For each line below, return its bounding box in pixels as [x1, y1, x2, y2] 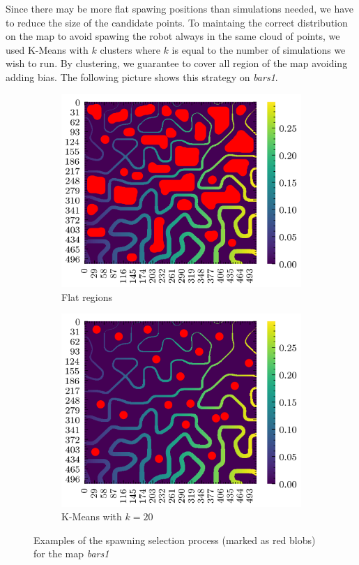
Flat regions [61, 289, 113, 304]
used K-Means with [6, 42, 89, 57]
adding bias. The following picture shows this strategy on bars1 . [6, 69, 278, 84]
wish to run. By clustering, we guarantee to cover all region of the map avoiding [6, 56, 348, 71]
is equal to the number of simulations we [171, 42, 346, 57]
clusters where [100, 42, 160, 57]
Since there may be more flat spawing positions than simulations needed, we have [6, 1, 353, 15]
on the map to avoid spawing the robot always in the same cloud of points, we [6, 29, 340, 43]
